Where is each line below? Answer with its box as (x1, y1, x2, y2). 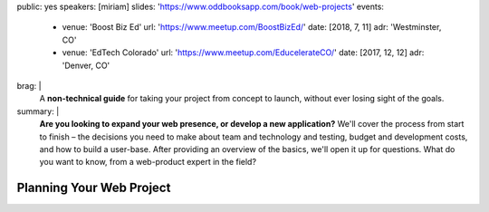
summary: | (16, 105, 60, 117)
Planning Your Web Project (16, 180, 171, 196)
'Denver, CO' (62, 60, 110, 71)
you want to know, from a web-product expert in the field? (39, 157, 257, 168)
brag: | (16, 80, 42, 91)
